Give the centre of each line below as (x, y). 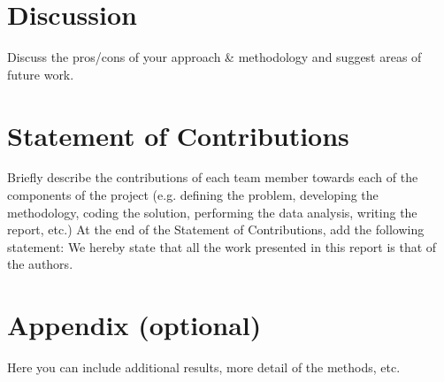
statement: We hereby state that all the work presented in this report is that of (222, 246)
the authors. (40, 264)
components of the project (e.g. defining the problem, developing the (193, 195)
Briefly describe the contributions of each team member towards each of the (213, 177)
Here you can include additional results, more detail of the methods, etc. (204, 367)
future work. (41, 74)
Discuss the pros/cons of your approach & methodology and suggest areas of (214, 57)
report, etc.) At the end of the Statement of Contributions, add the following (216, 229)
